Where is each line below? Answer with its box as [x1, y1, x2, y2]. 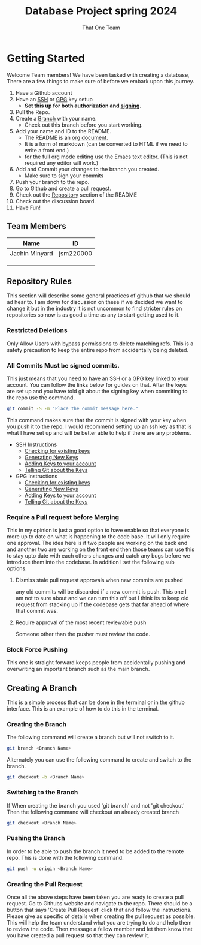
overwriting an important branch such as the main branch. [7, 666, 150, 673]
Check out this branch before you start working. [24, 121, 143, 128]
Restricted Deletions [7, 326, 68, 335]
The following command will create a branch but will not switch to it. [7, 733, 175, 741]
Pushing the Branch [7, 834, 65, 842]
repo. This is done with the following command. [7, 854, 124, 861]
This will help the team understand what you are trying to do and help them [7, 919, 192, 926]
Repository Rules [7, 276, 72, 286]
